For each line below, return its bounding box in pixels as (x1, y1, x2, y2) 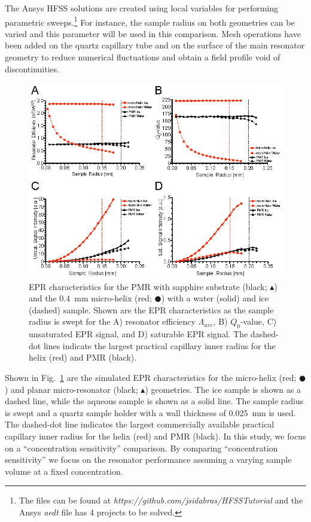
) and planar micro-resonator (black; (5, 383, 138, 395)
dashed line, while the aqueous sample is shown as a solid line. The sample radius (5, 395, 304, 407)
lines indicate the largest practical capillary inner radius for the (43, 339, 276, 352)
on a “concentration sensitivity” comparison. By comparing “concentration (5, 441, 278, 454)
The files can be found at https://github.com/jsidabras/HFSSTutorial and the (19, 494, 303, 506)
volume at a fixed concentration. (5, 465, 123, 477)
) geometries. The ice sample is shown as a (145, 383, 301, 395)
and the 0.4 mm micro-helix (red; (29, 292, 152, 304)
